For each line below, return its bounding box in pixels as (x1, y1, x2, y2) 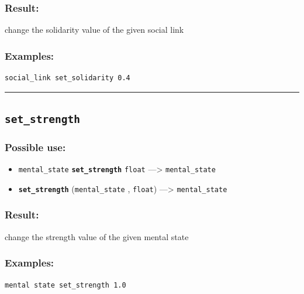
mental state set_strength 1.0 (5, 281, 126, 289)
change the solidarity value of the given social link (5, 23, 184, 36)
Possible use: (5, 139, 66, 154)
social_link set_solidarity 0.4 (5, 74, 130, 83)
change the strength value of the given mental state (5, 230, 189, 242)
